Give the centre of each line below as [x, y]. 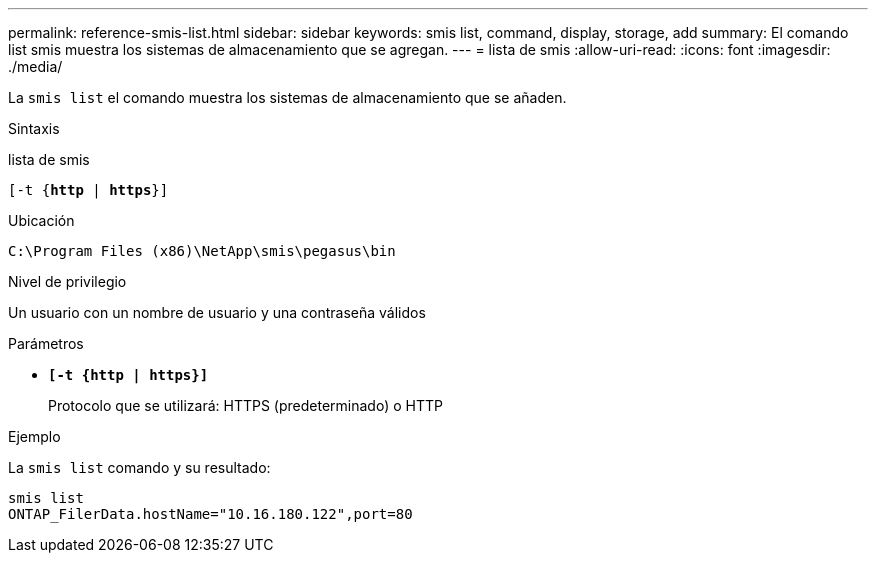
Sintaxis [34, 128]
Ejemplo [34, 436]
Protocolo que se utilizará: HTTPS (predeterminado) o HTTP [245, 405]
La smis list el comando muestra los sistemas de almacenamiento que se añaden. [287, 97]
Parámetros [46, 343]
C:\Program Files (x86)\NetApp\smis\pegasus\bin [202, 251]
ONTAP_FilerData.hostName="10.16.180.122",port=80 [210, 514]
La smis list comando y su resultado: [139, 467]
